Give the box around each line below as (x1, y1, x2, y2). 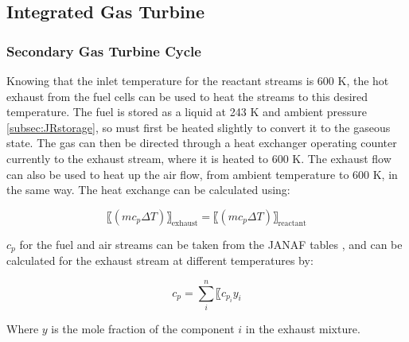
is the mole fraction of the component (51, 320, 235, 336)
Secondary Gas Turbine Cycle (6, 41, 201, 60)
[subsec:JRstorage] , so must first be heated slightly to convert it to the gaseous (6, 119, 391, 135)
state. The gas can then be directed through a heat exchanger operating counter (6, 134, 397, 151)
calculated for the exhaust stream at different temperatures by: (6, 252, 314, 269)
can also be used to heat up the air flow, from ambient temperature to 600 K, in (6, 165, 398, 182)
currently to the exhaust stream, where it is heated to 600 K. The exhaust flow (6, 150, 391, 166)
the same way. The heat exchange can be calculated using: (6, 181, 290, 198)
